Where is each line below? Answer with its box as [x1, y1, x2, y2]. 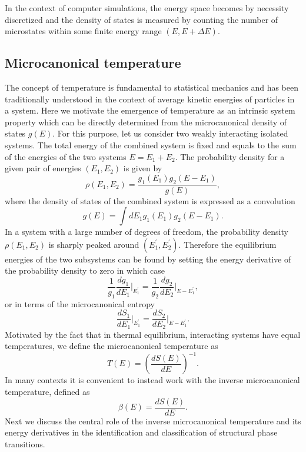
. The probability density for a [175, 150, 285, 162]
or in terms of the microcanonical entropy [5, 297, 155, 310]
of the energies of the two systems [5, 150, 127, 162]
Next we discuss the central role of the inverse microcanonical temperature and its [5, 414, 301, 427]
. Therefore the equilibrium [178, 238, 277, 250]
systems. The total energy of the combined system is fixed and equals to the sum [5, 138, 297, 151]
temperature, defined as [5, 385, 90, 397]
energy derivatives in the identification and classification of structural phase [5, 426, 278, 438]
